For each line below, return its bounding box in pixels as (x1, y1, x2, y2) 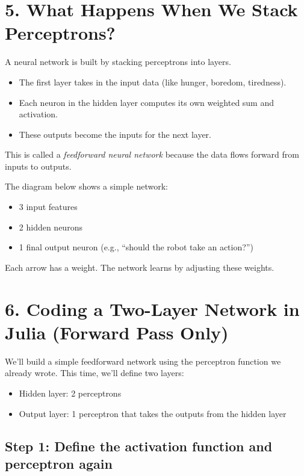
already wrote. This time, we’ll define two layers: (5, 366, 184, 379)
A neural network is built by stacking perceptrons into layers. (5, 55, 231, 68)
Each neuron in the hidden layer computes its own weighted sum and (19, 96, 275, 108)
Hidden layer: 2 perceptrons (19, 386, 122, 399)
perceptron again (5, 454, 113, 472)
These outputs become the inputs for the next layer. (19, 128, 211, 140)
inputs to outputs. (5, 159, 72, 172)
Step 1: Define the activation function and (5, 436, 273, 455)
